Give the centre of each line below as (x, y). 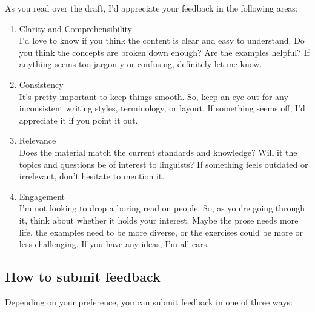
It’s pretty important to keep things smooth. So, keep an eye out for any (154, 96)
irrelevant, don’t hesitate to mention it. (92, 176)
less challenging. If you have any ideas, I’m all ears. (114, 244)
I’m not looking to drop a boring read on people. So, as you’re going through (162, 208)
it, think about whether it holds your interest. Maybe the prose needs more (159, 220)
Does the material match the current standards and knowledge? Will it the (158, 152)
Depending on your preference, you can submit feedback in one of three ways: (149, 301)
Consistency (41, 84)
